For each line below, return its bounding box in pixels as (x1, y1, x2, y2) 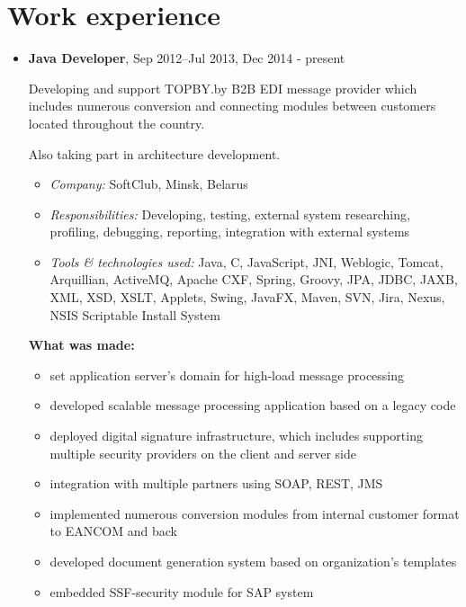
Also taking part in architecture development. (28, 144, 281, 163)
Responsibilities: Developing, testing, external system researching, (49, 204, 410, 223)
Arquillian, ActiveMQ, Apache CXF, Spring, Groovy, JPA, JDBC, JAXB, (49, 270, 458, 289)
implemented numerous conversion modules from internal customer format (49, 504, 460, 522)
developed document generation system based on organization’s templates (49, 552, 457, 570)
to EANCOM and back (49, 522, 177, 540)
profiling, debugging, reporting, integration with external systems (49, 222, 410, 241)
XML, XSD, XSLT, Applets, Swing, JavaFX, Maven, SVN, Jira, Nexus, (49, 288, 445, 307)
